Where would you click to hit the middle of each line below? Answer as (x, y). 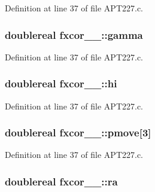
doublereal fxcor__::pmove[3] (78, 132)
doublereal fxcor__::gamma (74, 34)
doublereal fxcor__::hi (61, 83)
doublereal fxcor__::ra (61, 181)
